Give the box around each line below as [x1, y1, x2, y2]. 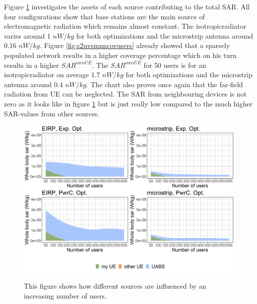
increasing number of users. [24, 290, 107, 301]
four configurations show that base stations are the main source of [4, 11, 205, 21]
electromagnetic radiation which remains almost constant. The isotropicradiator [4, 21, 247, 31]
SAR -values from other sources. [4, 108, 100, 118]
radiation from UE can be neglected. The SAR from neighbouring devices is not [4, 89, 247, 99]
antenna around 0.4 [4, 79, 63, 89]
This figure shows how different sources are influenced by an [24, 281, 206, 291]
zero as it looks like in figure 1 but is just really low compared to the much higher [4, 98, 253, 108]
